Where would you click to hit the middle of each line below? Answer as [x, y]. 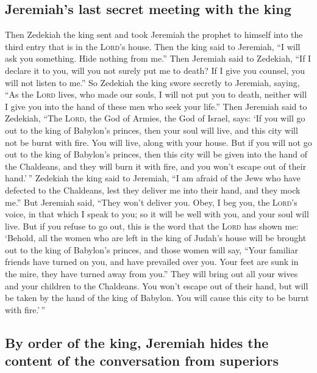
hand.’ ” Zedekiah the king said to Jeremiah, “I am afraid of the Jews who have [153, 178]
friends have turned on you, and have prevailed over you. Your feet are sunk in [152, 262]
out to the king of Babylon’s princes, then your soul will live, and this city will [151, 130]
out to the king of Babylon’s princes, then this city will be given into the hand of [156, 154]
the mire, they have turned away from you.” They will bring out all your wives [151, 274]
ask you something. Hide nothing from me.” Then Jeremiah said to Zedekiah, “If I [158, 58]
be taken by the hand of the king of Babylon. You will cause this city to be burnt [157, 298]
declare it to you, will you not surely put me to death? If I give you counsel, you [155, 70]
